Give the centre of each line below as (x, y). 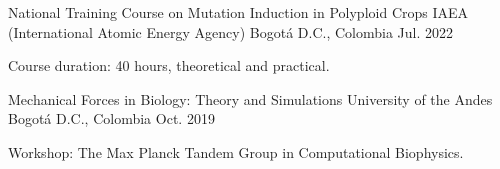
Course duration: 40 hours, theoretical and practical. (169, 65)
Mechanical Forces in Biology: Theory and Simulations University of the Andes (250, 98)
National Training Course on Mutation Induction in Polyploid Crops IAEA (238, 12)
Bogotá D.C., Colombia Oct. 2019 (111, 118)
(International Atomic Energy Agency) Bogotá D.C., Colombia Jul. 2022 (231, 31)
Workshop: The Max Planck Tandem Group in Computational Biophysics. (236, 151)
